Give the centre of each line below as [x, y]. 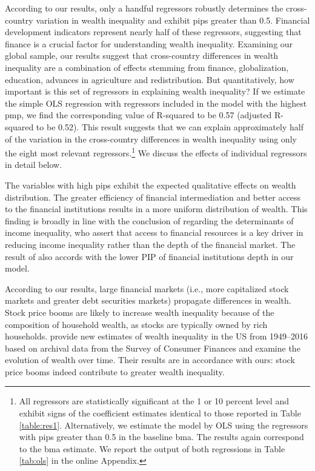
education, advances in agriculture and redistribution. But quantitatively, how [150, 79]
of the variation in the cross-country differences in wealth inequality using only [151, 139]
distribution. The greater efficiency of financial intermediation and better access [153, 197]
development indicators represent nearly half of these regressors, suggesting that [153, 32]
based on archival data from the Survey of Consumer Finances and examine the [153, 348]
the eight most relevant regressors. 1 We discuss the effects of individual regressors [156, 152]
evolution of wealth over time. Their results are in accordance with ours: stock [150, 360]
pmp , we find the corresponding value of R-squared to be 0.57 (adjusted [138, 115]
